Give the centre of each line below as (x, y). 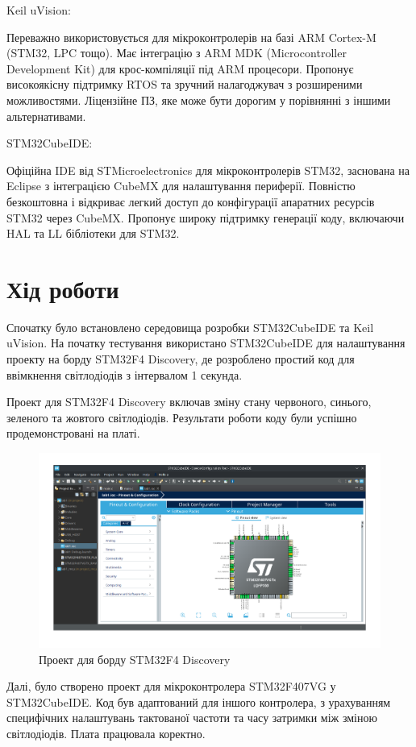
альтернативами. (46, 116)
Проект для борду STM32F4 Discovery (135, 659)
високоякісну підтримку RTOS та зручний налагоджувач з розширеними (185, 84)
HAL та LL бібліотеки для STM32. (93, 233)
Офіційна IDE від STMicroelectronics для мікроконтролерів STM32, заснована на (208, 170)
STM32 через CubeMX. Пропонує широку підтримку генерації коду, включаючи (206, 217)
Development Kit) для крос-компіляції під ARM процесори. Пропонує (180, 68)
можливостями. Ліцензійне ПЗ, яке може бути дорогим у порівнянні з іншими (199, 100)
